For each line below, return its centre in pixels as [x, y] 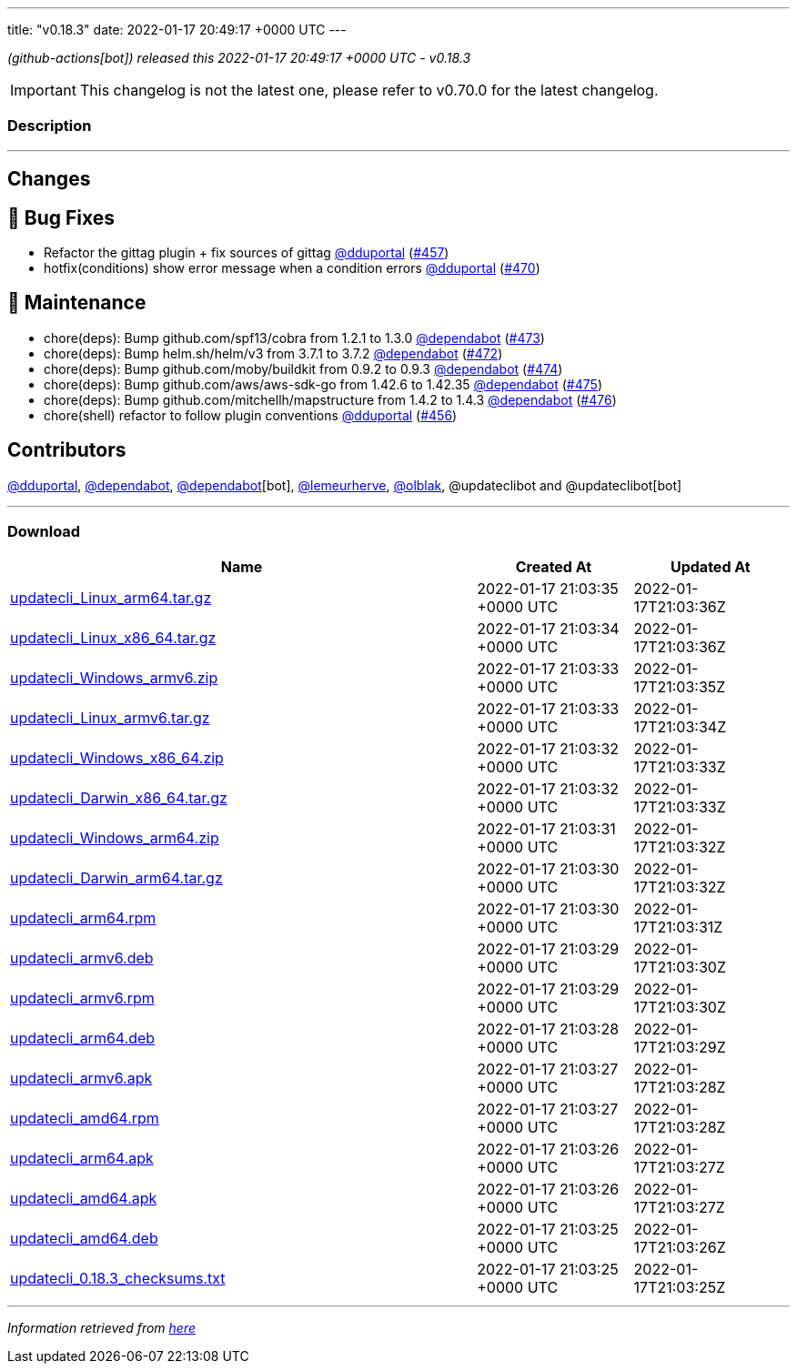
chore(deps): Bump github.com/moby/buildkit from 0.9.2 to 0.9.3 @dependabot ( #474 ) [303, 368]
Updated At [710, 567]
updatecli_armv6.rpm [82, 998]
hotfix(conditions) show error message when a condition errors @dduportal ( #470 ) [292, 268]
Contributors [67, 450]
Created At [554, 567]
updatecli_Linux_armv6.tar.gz [110, 718]
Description [50, 126]
